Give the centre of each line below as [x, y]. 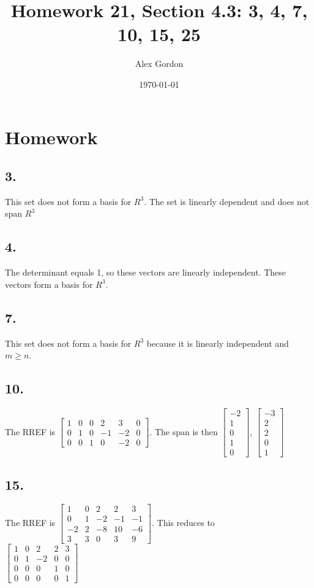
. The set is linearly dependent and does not [227, 201]
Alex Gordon [159, 64]
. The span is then [184, 431]
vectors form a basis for [49, 284]
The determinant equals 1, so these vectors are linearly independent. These [146, 272]
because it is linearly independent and [218, 343]
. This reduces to [183, 522]
